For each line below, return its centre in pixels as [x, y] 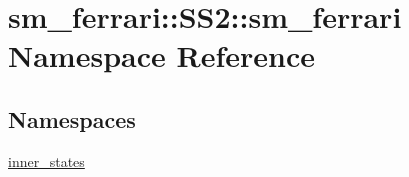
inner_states [46, 160]
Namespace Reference [161, 55]
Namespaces [72, 118]
